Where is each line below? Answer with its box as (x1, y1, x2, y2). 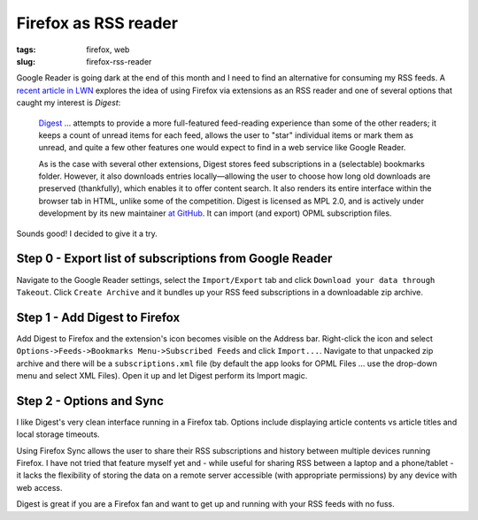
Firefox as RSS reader (16, 13, 179, 33)
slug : (16, 56, 35, 66)
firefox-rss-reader (86, 56, 152, 66)
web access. (16, 482, 63, 493)
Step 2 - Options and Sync (16, 394, 164, 409)
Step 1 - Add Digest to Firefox (16, 310, 181, 325)
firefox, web (86, 44, 130, 55)
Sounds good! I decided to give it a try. (16, 228, 158, 239)
